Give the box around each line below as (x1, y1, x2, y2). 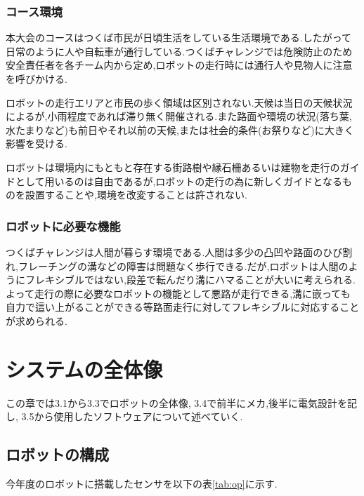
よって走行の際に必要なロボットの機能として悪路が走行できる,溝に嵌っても (6, 286, 351, 300)
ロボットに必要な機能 (6, 217, 121, 234)
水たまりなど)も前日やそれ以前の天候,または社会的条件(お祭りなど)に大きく (6, 122, 354, 137)
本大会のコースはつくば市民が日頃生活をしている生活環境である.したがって (6, 30, 351, 45)
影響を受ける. (6, 136, 67, 151)
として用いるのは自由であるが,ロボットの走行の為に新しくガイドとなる (15, 173, 342, 188)
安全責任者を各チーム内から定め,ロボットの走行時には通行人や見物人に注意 (6, 58, 353, 72)
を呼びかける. (6, 72, 67, 86)
